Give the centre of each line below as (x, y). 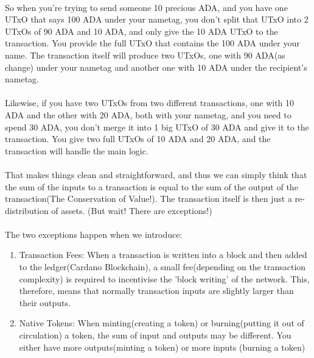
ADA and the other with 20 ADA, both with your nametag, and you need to (148, 114)
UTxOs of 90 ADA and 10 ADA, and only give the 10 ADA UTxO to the (141, 31)
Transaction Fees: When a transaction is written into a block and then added (163, 255)
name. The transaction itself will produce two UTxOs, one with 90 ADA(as (145, 55)
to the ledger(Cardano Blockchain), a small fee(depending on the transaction (162, 267)
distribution (27, 210)
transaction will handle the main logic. (77, 150)
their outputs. (45, 302)
